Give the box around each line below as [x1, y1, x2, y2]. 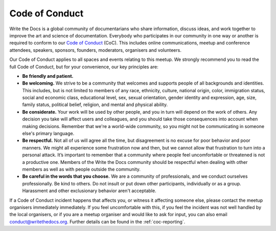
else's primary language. [22, 131, 75, 137]
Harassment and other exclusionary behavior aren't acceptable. [22, 187, 156, 194]
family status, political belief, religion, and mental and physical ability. [22, 101, 168, 108]
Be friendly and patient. [22, 73, 74, 79]
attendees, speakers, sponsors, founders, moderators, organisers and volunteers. [9, 47, 181, 53]
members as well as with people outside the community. [22, 166, 141, 172]
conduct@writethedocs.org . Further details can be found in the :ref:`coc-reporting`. [9, 218, 186, 225]
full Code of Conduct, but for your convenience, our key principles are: [9, 64, 158, 70]
